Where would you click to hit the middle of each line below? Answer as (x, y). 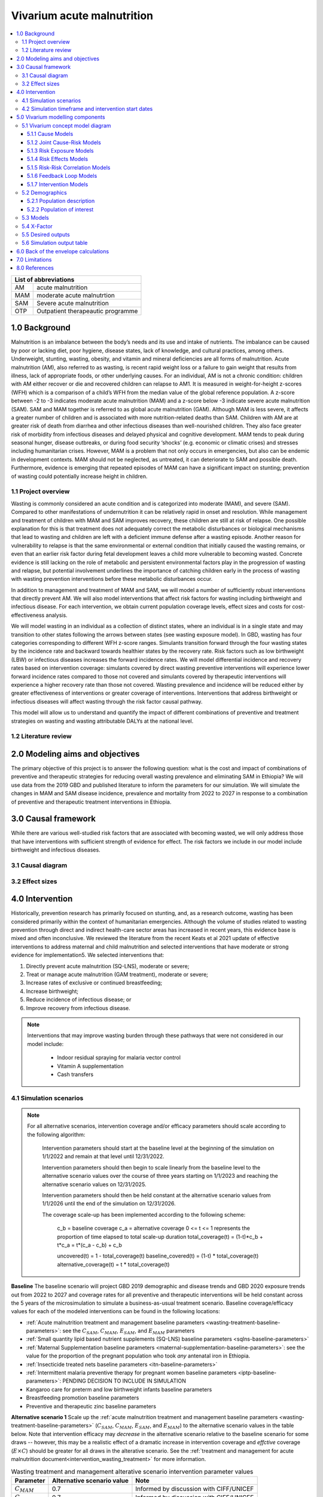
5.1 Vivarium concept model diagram (66, 125)
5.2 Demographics (44, 192)
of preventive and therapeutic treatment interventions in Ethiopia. (91, 802)
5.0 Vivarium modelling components (61, 117)
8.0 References (35, 268)
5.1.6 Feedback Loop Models (62, 176)
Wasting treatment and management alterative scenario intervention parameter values (132, 1471)
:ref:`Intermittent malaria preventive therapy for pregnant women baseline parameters (131, 1373)
